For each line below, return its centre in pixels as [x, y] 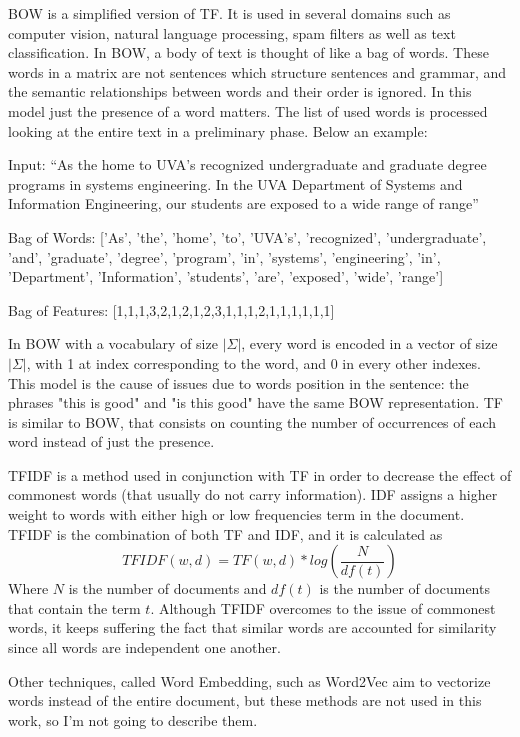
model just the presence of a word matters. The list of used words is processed [248, 110]
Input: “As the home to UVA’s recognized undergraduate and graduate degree [247, 164]
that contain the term [74, 607]
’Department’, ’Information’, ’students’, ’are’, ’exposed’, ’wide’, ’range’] [226, 276]
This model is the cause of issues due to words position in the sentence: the [238, 382]
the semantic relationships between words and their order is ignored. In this [240, 91]
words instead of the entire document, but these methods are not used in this [245, 700]
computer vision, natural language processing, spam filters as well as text [232, 32]
